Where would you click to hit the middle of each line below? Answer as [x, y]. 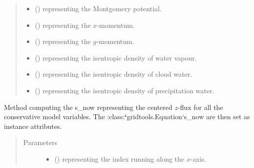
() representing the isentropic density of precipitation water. [125, 90]
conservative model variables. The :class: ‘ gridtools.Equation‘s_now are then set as [127, 116]
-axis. [198, 158]
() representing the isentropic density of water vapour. [116, 57]
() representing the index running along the [119, 158]
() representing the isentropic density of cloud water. [114, 74]
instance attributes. [33, 126]
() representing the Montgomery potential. [98, 8]
